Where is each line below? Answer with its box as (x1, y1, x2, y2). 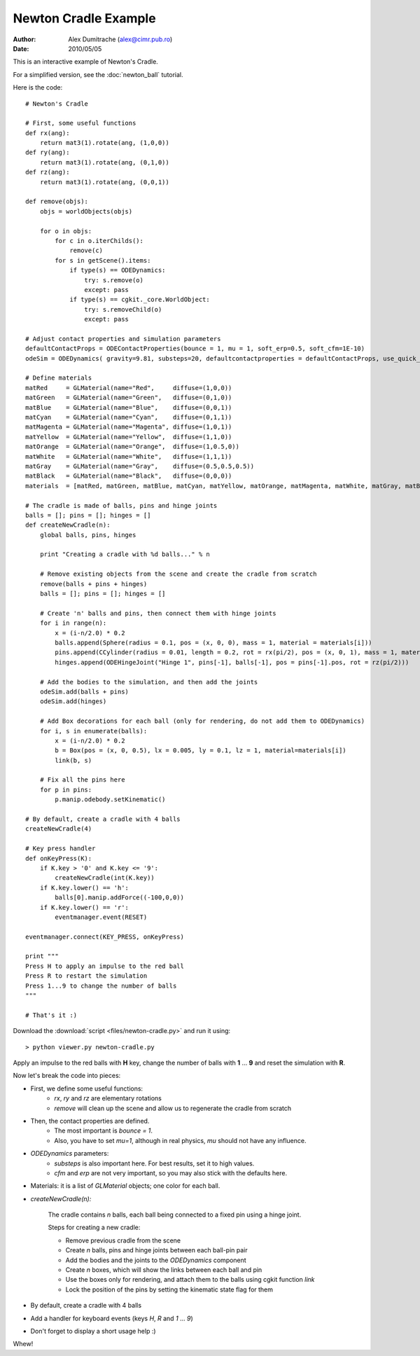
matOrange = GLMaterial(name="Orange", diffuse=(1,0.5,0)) (25, 443, 239, 451)
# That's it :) (25, 1011, 78, 1019)
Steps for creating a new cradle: (48, 1223, 141, 1232)
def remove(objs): (25, 198, 89, 206)
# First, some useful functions (25, 119, 136, 127)
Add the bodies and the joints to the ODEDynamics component (65, 1256, 246, 1264)
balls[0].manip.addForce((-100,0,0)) (55, 894, 185, 901)
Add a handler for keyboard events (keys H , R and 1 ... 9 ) (30, 1314, 194, 1322)
